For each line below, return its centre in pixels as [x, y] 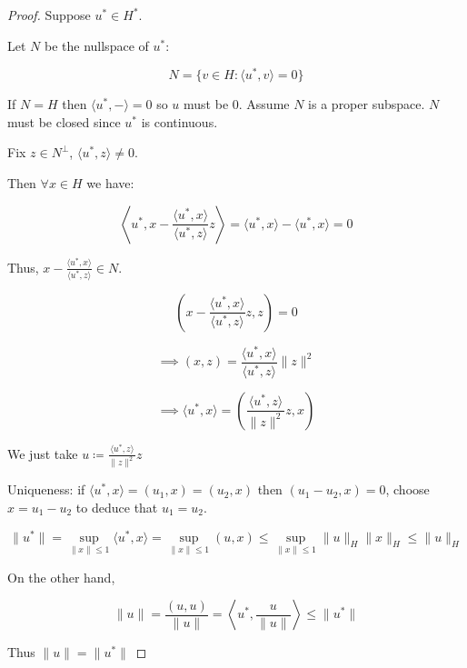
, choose [407, 489]
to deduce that [117, 507]
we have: [110, 183]
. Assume [264, 104]
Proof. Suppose [49, 15]
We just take [43, 453]
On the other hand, [61, 577]
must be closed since [64, 121]
